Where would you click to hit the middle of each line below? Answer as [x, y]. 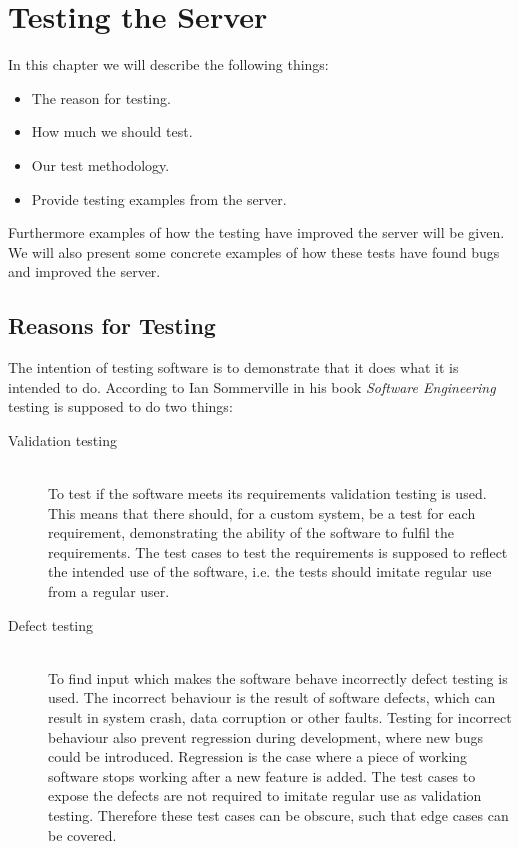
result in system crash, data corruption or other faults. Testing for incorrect [280, 716]
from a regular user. [109, 591]
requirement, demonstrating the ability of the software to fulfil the [251, 532]
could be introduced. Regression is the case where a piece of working [258, 756]
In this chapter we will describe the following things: [168, 64]
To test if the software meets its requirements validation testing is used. [267, 493]
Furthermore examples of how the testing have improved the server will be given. [256, 232]
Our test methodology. [100, 164]
